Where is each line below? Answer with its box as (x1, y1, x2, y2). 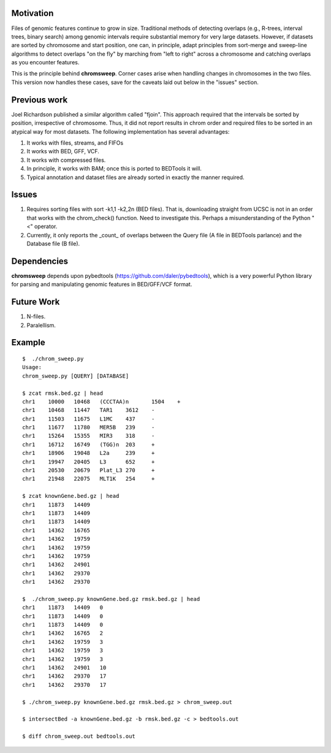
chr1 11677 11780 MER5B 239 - (22, 424, 155, 431)
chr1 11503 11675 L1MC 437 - (22, 415, 155, 422)
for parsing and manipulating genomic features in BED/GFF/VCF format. (11, 281, 192, 288)
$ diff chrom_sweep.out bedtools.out (22, 733, 136, 740)
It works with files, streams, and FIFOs (26, 139, 124, 147)
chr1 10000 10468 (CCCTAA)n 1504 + (22, 398, 181, 405)
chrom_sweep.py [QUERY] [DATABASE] (22, 372, 129, 380)
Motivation (11, 8, 54, 18)
